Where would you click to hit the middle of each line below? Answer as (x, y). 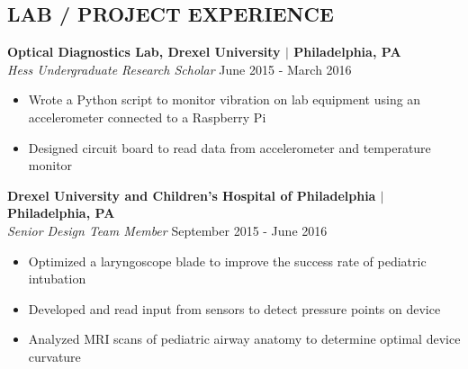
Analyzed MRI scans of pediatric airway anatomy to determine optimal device (244, 339)
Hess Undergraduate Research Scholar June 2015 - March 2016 (180, 69)
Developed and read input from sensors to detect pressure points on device (234, 308)
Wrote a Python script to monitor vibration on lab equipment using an (225, 99)
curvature (54, 356)
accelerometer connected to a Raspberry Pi (147, 117)
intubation (57, 279)
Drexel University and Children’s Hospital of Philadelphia (192, 195)
